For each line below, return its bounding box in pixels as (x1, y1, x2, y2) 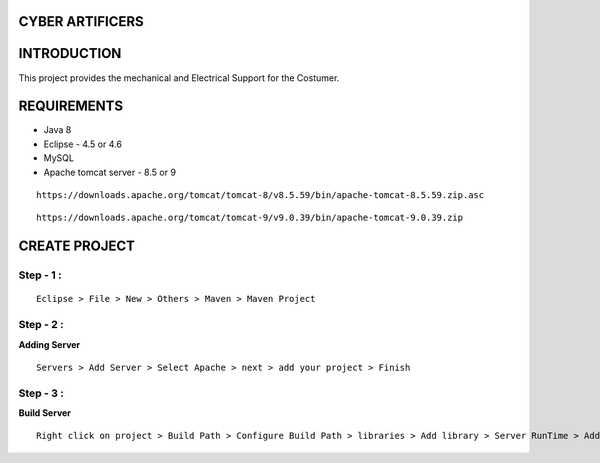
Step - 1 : (18, 268, 62, 282)
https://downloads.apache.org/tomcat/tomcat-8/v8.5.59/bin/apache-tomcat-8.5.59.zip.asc (36, 190, 485, 200)
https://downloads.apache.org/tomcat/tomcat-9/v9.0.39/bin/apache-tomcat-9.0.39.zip (36, 212, 464, 224)
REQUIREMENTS (18, 98, 124, 115)
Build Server (18, 407, 72, 419)
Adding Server (18, 338, 81, 350)
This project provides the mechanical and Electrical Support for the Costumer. (18, 71, 340, 84)
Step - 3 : (18, 386, 64, 400)
